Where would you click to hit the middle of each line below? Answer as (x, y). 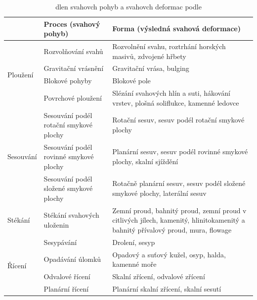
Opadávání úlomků (72, 259)
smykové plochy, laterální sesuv (159, 193)
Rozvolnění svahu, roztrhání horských (169, 46)
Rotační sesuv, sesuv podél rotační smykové (178, 120)
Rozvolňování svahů (73, 51)
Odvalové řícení (67, 276)
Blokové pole (131, 81)
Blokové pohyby (68, 81)
